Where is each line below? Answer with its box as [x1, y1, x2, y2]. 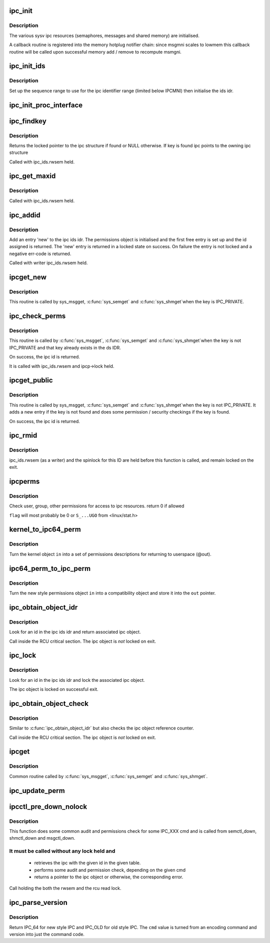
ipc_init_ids [9, 62, 45, 70]
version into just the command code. [9, 931, 85, 937]
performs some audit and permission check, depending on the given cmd [34, 867, 186, 873]
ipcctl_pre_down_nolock [9, 802, 87, 811]
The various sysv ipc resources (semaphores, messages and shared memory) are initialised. [9, 33, 199, 39]
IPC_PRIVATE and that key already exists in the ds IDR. [9, 344, 121, 350]
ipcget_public [9, 376, 53, 385]
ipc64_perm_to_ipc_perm [9, 564, 91, 573]
